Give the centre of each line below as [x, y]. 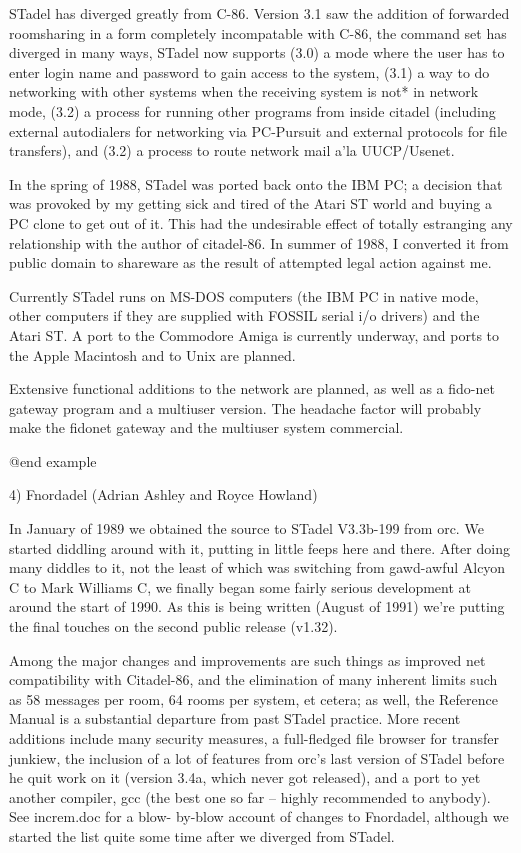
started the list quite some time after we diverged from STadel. [202, 835]
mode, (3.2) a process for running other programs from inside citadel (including [252, 110]
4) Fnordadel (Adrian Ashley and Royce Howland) [163, 494]
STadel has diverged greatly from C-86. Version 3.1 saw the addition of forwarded [259, 13]
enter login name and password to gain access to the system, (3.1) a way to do [249, 71]
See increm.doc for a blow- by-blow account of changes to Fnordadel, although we [259, 816]
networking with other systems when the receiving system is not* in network [244, 91]
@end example [53, 460]
